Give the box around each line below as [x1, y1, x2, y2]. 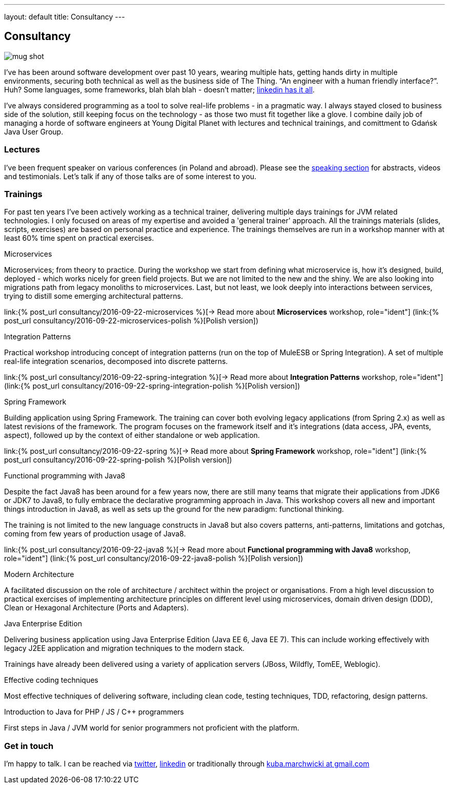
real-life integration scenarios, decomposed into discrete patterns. [4, 357, 228, 366]
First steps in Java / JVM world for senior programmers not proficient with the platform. [4, 723, 299, 733]
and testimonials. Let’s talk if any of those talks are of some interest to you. [4, 171, 257, 181]
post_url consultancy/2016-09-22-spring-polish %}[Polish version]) [4, 455, 232, 465]
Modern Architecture [4, 570, 74, 579]
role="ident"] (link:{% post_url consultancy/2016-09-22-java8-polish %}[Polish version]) [4, 554, 303, 563]
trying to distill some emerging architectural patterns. [4, 292, 183, 301]
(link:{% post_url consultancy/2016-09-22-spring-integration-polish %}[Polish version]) [4, 381, 300, 391]
